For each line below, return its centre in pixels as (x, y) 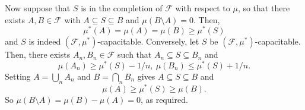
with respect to (203, 8)
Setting (18, 76)
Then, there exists (38, 54)
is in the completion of (122, 8)
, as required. (164, 99)
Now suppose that (38, 8)
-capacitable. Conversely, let (148, 41)
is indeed (45, 41)
